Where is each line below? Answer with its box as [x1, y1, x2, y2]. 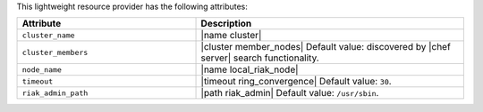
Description [200, 18, 252, 30]
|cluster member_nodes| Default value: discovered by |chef [200, 41, 451, 53]
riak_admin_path [21, 88, 89, 98]
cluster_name [21, 30, 75, 40]
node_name [21, 65, 63, 75]
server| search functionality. [200, 52, 319, 64]
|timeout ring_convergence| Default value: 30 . [200, 76, 393, 88]
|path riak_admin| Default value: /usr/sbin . [200, 87, 379, 100]
